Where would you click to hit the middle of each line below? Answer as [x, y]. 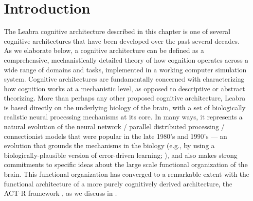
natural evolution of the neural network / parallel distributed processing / [114, 126]
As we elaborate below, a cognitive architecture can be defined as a [104, 50]
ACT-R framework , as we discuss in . [61, 193]
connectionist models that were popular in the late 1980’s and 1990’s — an [116, 136]
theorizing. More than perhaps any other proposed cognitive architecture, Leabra [125, 98]
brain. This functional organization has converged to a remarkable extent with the [126, 174]
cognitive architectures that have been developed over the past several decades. [122, 41]
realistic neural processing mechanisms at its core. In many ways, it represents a [123, 117]
